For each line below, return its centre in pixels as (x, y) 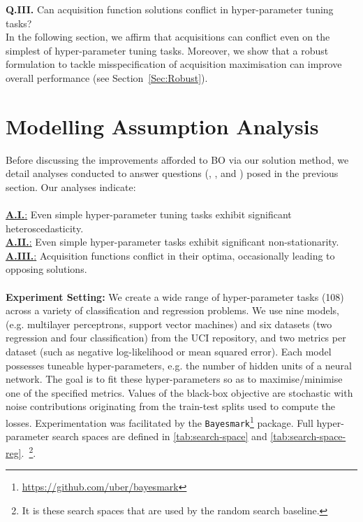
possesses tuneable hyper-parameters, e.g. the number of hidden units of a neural (179, 365)
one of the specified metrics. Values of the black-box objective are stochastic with (179, 392)
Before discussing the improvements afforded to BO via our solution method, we (177, 159)
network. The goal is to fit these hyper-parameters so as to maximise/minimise (174, 379)
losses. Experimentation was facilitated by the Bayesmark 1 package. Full (160, 421)
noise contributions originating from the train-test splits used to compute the (170, 406)
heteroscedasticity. (45, 228)
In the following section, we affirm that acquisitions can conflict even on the (168, 37)
